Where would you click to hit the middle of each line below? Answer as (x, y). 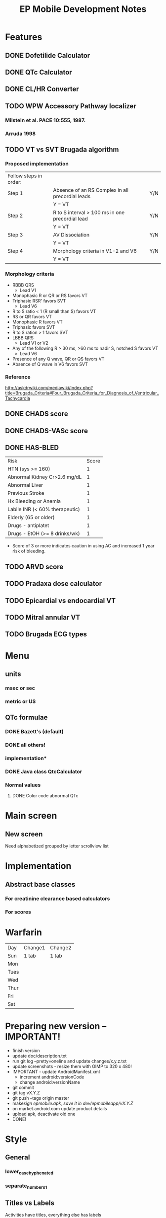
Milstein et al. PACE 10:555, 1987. (45, 120)
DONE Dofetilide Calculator (48, 55)
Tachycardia (18, 398)
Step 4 (15, 251)
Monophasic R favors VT (37, 322)
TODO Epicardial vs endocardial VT (61, 600)
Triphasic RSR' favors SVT (39, 301)
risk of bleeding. (29, 551)
